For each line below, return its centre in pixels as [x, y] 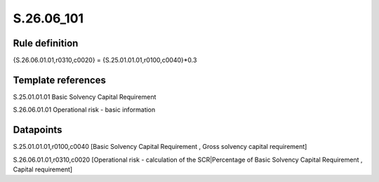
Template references [60, 80]
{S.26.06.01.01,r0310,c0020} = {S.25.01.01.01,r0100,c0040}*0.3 [105, 60]
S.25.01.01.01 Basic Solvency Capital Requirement [85, 97]
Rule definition [46, 43]
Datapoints [38, 130]
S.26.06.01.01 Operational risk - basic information [84, 110]
